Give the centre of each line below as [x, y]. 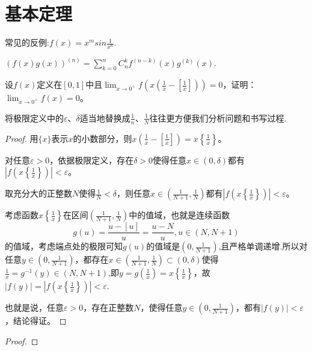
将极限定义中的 [34, 118]
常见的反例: [27, 42]
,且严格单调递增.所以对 [263, 246]
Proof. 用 [22, 138]
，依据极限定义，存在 [92, 160]
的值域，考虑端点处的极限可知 [64, 246]
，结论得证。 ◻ [36, 321]
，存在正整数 [109, 307]
